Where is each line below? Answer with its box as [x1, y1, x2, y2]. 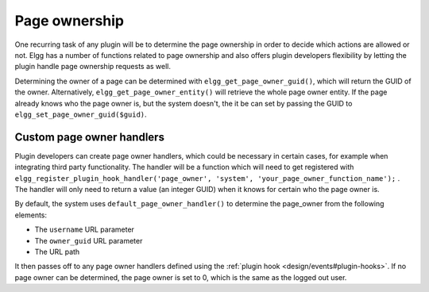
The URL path [34, 247, 80, 256]
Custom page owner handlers [14, 130, 164, 144]
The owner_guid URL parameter [34, 236, 143, 245]
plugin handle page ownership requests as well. [14, 62, 171, 71]
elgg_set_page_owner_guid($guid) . [14, 109, 147, 119]
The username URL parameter [34, 225, 135, 234]
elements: [14, 210, 48, 220]
